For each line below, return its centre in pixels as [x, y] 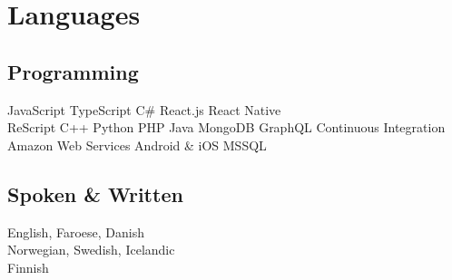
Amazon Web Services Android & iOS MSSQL [137, 145]
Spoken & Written [95, 193]
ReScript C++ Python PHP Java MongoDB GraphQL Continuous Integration [226, 127]
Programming [73, 71]
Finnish [28, 267]
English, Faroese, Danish [76, 232]
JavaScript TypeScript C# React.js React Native [144, 109]
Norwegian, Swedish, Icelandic [91, 250]
